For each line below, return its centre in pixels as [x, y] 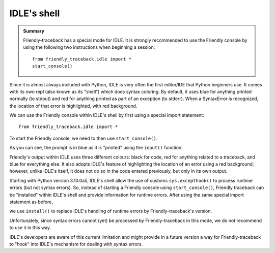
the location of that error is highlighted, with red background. [73, 106]
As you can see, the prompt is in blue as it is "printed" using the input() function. [96, 148]
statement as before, [31, 202]
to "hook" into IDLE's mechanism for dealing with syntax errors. [76, 244]
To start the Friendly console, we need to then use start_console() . [84, 138]
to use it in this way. [30, 228]
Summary [34, 31]
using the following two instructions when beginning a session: [89, 47]
